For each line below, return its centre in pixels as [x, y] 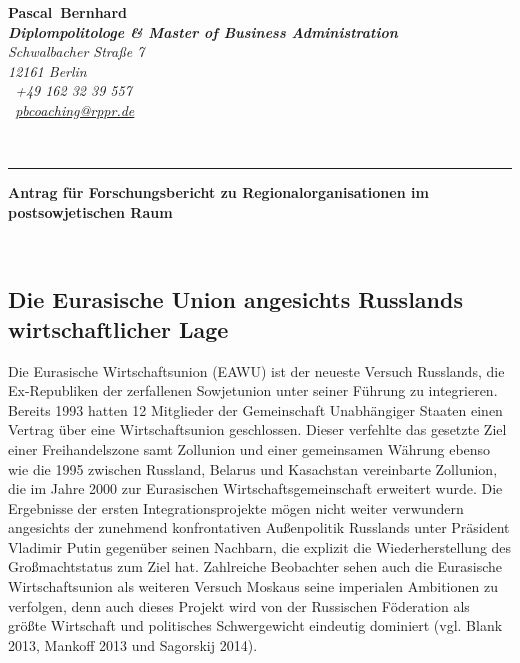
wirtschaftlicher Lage [118, 328]
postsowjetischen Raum [90, 211]
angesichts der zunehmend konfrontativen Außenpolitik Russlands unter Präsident [259, 527]
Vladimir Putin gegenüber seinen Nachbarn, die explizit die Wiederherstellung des [260, 546]
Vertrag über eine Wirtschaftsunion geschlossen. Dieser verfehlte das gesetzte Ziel [257, 429]
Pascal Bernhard [68, 12]
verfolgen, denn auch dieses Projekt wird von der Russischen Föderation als [239, 605]
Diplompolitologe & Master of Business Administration [203, 31]
